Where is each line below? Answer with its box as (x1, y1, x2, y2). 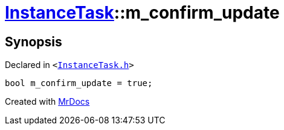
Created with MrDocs (5, 96, 90, 107)
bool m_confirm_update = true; (5, 78, 153, 88)
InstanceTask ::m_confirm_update (5, 2, 280, 23)
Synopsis (5, 34, 62, 49)
